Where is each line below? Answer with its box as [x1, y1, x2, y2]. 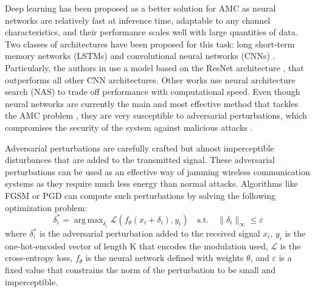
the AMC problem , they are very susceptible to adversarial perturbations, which [5, 109, 307, 122]
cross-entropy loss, [5, 251, 73, 264]
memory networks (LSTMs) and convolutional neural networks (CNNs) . [5, 49, 275, 62]
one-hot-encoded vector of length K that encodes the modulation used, [5, 239, 268, 252]
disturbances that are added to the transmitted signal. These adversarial [5, 153, 275, 166]
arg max [74, 215, 103, 224]
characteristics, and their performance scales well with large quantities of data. [5, 26, 298, 38]
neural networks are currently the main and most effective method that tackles [5, 97, 299, 109]
